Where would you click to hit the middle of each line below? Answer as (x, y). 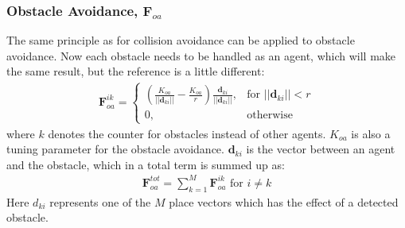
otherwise (270, 116)
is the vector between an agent (321, 149)
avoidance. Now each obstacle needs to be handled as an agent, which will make (201, 55)
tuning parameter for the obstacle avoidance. (115, 149)
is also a (371, 133)
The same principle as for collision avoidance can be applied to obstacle (181, 40)
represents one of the (100, 201)
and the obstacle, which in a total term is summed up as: (146, 164)
